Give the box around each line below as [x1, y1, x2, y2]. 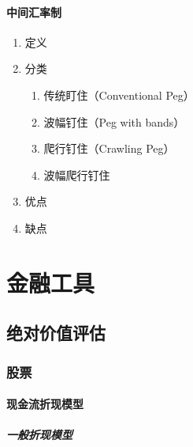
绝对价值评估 [6, 320, 106, 345]
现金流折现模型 [6, 396, 84, 412]
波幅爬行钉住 [43, 166, 110, 183]
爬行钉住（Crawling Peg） [43, 140, 175, 157]
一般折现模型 [6, 426, 72, 443]
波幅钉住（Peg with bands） [43, 113, 185, 130]
